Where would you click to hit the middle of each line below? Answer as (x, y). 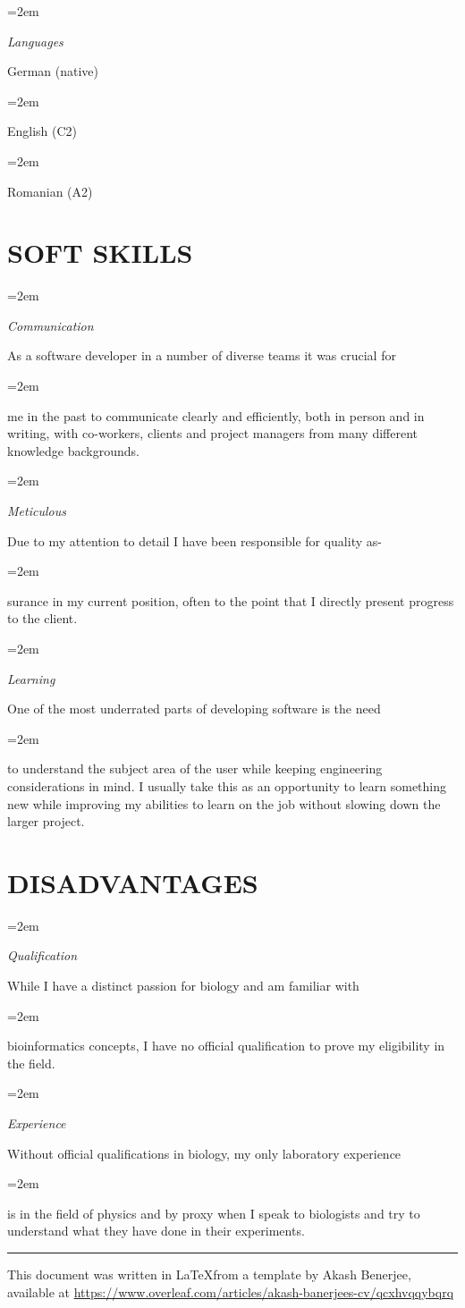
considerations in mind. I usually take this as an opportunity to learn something (227, 785)
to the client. (42, 618)
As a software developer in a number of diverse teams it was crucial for (202, 355)
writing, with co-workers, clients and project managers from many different (212, 433)
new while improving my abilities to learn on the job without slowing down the (224, 803)
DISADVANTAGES (133, 882)
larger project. (46, 821)
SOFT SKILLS (100, 253)
